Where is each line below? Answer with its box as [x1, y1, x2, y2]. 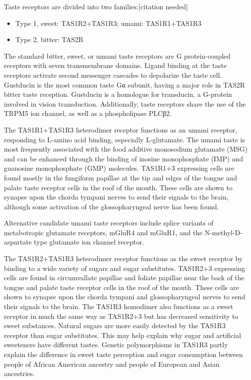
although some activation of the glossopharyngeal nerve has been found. [4, 201, 219, 211]
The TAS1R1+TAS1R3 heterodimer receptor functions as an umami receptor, [4, 124, 237, 134]
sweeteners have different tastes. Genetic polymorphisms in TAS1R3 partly [4, 339, 228, 350]
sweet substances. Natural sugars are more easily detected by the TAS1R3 [4, 320, 226, 331]
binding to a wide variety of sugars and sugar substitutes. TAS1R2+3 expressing [4, 263, 245, 273]
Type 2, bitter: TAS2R [15, 34, 84, 45]
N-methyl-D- [205, 227, 243, 237]
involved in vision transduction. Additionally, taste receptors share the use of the [4, 98, 246, 109]
